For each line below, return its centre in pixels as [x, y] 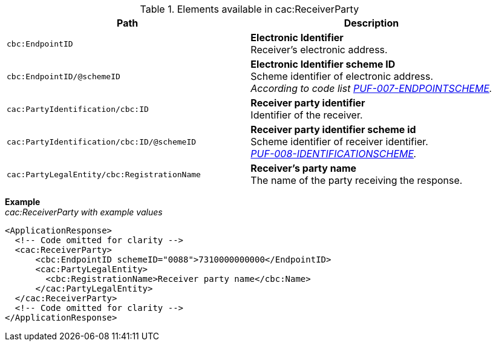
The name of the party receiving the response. [357, 180]
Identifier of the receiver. [307, 115]
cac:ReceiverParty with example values [84, 212]
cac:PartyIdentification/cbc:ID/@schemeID [102, 142]
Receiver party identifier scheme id [333, 129]
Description [371, 23]
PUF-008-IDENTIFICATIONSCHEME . [334, 154]
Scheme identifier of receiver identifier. [339, 142]
